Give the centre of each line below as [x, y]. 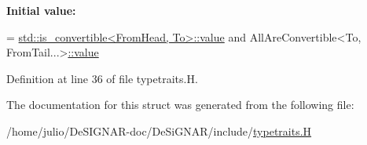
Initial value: [41, 10]
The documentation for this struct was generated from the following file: [180, 105]
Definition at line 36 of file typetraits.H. [102, 78]
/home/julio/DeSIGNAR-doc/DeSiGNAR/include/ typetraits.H [159, 130]
